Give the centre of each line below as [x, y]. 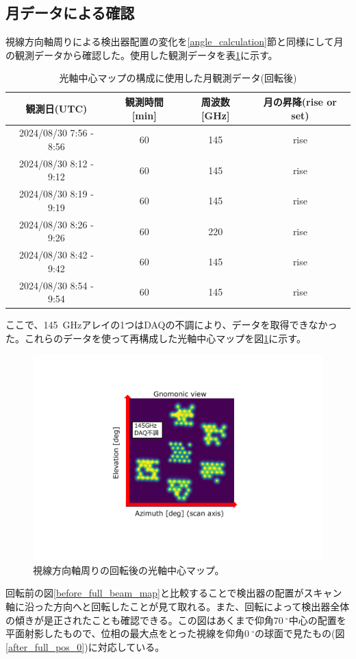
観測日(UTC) [56, 108]
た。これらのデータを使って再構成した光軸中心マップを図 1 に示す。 [156, 338]
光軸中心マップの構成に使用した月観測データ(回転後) [178, 78]
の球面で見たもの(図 [300, 633]
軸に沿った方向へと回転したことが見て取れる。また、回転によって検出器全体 [178, 607]
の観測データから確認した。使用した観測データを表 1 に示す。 [142, 55]
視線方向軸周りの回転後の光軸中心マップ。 [129, 570]
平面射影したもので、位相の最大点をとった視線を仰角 [125, 633]
